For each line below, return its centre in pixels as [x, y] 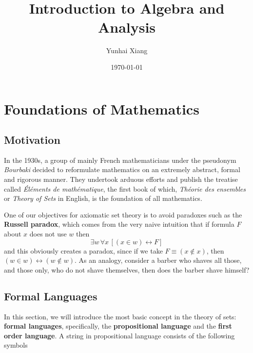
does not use [48, 234]
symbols [16, 345]
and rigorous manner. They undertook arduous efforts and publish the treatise [121, 179]
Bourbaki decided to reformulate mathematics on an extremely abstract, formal [122, 169]
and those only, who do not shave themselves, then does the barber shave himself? [127, 269]
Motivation [32, 140]
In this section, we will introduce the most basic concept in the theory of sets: [120, 316]
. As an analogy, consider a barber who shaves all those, [158, 260]
